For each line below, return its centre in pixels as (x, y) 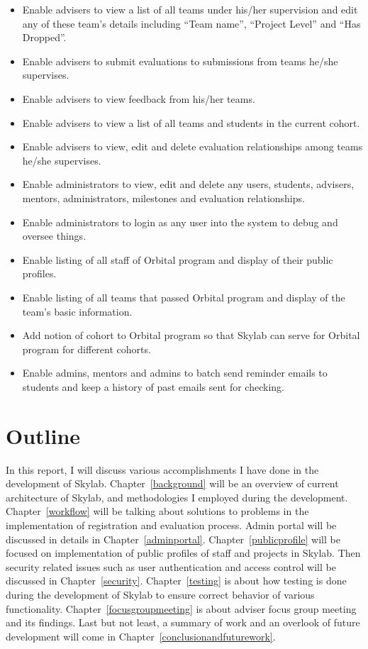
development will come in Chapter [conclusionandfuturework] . (141, 636)
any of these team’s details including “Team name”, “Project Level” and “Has (191, 23)
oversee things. (54, 236)
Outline (43, 435)
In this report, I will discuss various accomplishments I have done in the (162, 469)
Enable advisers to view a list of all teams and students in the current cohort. (191, 122)
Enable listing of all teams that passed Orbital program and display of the (184, 297)
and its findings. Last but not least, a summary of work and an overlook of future (183, 622)
